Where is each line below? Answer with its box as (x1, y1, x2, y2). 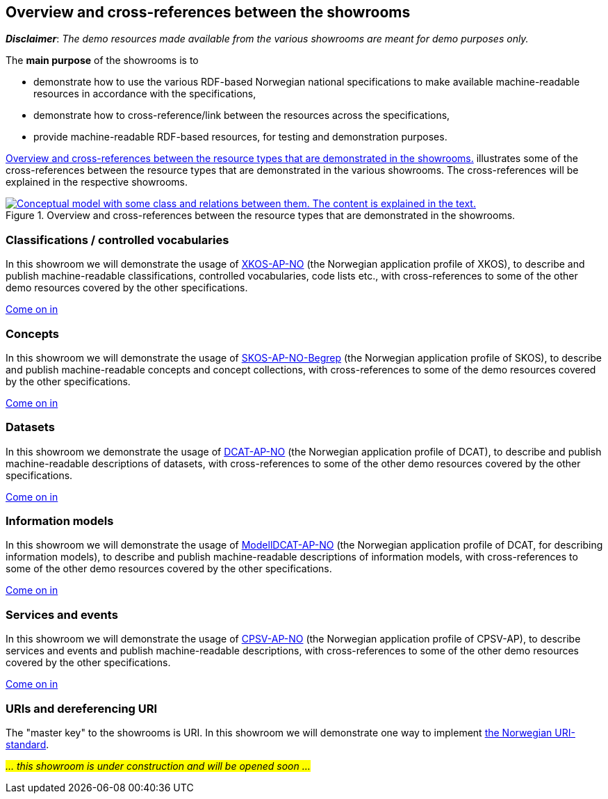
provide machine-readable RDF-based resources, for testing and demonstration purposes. (33, 131, 447, 143)
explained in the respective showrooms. (6, 176, 188, 188)
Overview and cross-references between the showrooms (6, 3, 411, 21)
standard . (6, 738, 49, 750)
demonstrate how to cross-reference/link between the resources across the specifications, (33, 109, 450, 122)
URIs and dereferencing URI (6, 701, 158, 716)
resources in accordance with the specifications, (33, 88, 256, 100)
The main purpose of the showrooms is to (6, 54, 199, 67)
